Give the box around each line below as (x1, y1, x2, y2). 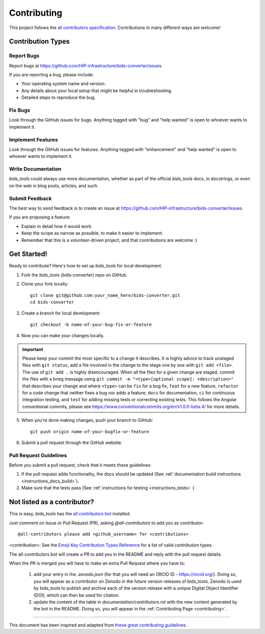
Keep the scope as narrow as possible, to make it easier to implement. (21, 230, 163, 236)
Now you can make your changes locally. (21, 333, 105, 339)
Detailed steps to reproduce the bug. (21, 95, 96, 100)
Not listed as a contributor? (9, 498, 94, 507)
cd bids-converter (30, 299, 75, 305)
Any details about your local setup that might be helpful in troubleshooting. (21, 88, 173, 94)
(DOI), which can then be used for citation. (33, 592, 120, 598)
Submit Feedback (9, 195, 52, 202)
